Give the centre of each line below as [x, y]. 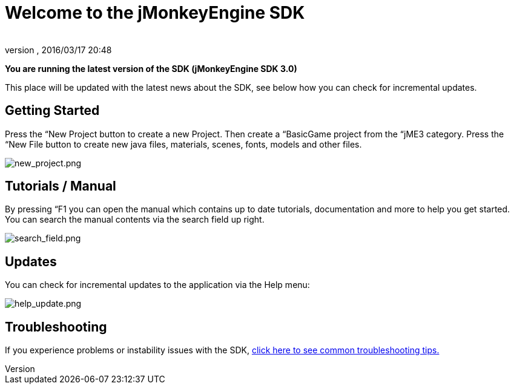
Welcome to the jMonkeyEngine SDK [155, 13]
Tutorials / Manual [61, 186]
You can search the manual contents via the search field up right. [135, 220]
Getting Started [52, 111]
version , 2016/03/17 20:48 [58, 50]
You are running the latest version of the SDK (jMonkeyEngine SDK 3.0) [151, 68]
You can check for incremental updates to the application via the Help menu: [157, 285]
